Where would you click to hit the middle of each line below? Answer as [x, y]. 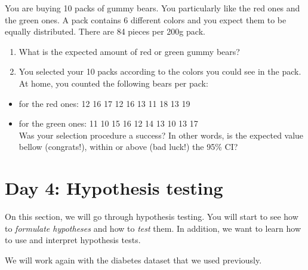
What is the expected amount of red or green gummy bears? [129, 51]
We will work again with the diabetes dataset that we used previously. [133, 260]
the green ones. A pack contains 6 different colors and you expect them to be [146, 19]
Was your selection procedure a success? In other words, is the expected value [161, 135]
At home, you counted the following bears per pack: [113, 83]
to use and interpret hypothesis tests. [73, 240]
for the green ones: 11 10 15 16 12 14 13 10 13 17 [108, 123]
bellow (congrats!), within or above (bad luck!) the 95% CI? [128, 147]
